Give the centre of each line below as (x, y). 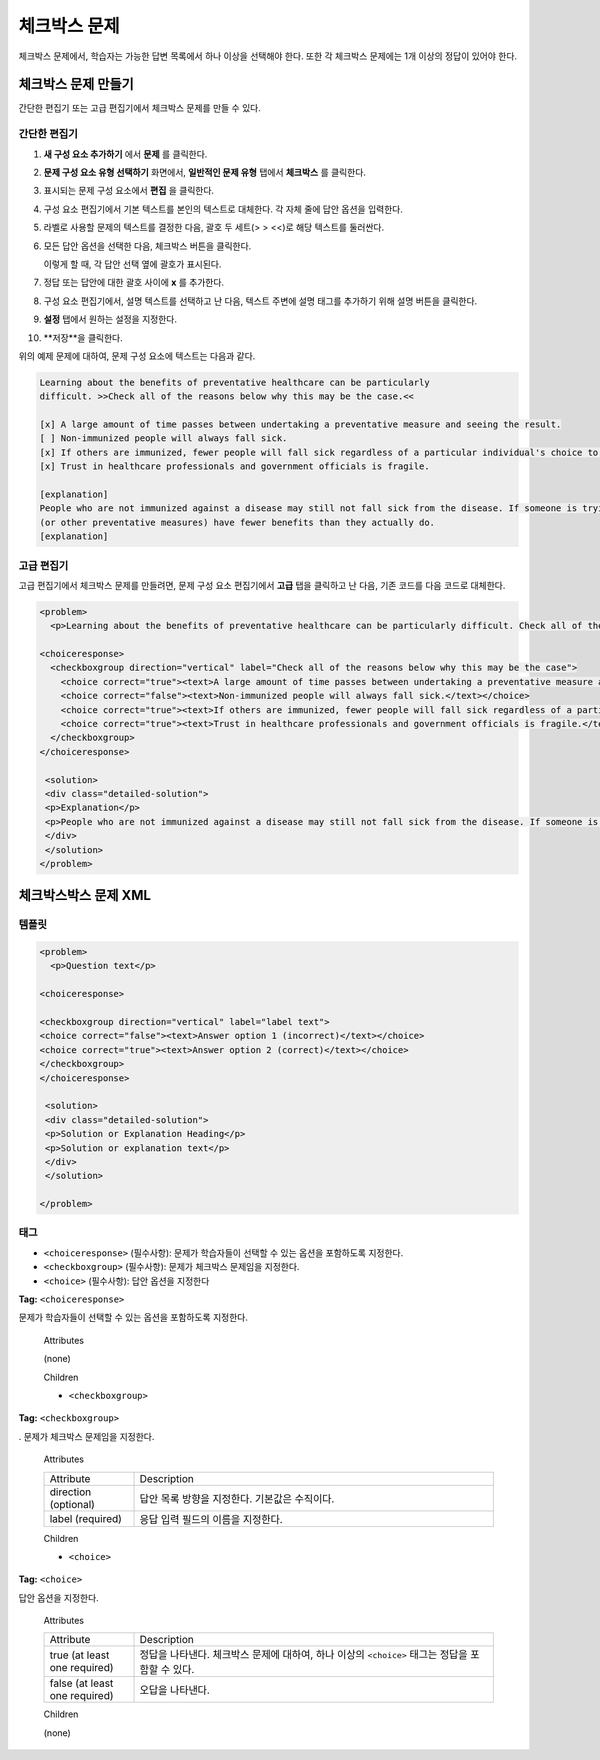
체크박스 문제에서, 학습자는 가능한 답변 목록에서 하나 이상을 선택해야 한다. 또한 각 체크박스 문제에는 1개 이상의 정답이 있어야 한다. (268, 56)
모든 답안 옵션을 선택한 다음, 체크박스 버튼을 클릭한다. (147, 246)
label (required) (85, 1518)
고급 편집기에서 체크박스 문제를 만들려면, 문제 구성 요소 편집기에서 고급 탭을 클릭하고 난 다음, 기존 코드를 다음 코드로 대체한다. (262, 585)
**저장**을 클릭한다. (83, 337)
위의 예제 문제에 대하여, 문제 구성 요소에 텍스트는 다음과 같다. (137, 356)
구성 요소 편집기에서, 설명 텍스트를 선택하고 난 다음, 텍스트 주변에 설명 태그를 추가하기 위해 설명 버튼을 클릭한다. (260, 301)
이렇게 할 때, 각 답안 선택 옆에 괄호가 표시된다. (132, 264)
